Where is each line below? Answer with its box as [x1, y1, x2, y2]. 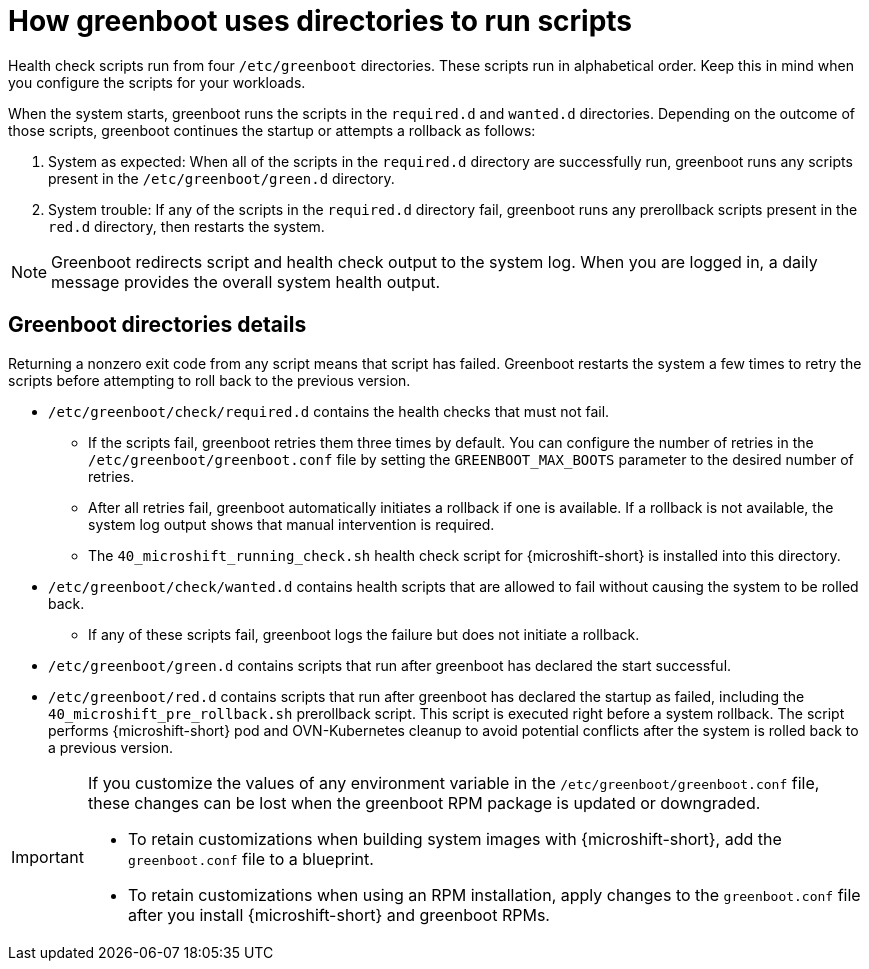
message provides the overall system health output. [51, 271, 441, 292]
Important [11, 846, 84, 867]
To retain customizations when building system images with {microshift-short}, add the [127, 828, 782, 849]
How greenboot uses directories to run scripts [8, 4, 633, 38]
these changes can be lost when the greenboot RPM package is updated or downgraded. [87, 792, 761, 813]
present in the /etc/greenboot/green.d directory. [48, 169, 395, 187]
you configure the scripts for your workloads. [8, 73, 306, 91]
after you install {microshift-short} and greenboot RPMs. [127, 904, 550, 925]
